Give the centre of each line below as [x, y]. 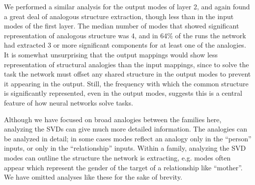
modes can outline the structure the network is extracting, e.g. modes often [117, 157]
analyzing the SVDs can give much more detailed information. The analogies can [126, 129]
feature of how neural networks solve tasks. [69, 102]
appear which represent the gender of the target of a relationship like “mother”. [123, 167]
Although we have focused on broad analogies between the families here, [113, 119]
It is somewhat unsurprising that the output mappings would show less [111, 54]
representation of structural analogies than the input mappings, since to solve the [127, 64]
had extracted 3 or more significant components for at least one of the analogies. [125, 45]
